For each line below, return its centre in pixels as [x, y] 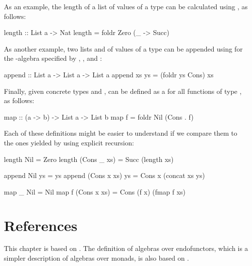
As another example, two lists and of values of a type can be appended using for [123, 48]
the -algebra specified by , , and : [53, 58]
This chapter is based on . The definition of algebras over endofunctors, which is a [126, 248]
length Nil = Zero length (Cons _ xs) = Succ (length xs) [89, 159]
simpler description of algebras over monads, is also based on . [97, 258]
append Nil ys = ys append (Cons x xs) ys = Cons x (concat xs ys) [104, 175]
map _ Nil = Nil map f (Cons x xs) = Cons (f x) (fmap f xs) [95, 191]
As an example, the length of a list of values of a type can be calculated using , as [126, 6]
